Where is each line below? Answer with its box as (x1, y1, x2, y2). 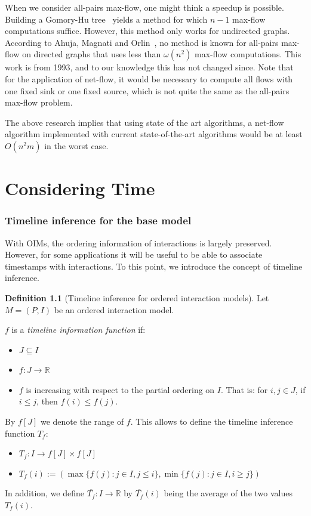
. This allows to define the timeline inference (130, 415, 293, 428)
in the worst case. (44, 139, 109, 152)
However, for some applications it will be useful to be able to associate (5, 248, 263, 261)
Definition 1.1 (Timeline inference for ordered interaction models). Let (5, 291, 269, 304)
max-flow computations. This (195, 48, 301, 60)
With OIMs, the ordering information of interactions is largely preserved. (5, 236, 272, 249)
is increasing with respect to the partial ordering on (26, 383, 215, 396)
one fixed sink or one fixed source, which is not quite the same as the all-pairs (5, 84, 290, 97)
